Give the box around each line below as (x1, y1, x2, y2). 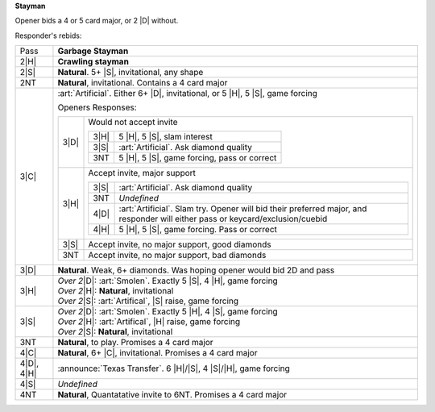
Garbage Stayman (57, 45, 129, 56)
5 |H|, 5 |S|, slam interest (118, 131, 213, 143)
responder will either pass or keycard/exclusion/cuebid (118, 214, 328, 225)
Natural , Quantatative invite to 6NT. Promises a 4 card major (57, 389, 288, 401)
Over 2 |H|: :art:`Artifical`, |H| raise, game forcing (57, 316, 241, 327)
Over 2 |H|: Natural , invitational (57, 285, 174, 297)
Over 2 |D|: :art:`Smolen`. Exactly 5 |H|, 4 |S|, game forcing (57, 306, 278, 318)
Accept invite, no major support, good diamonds (88, 239, 271, 250)
